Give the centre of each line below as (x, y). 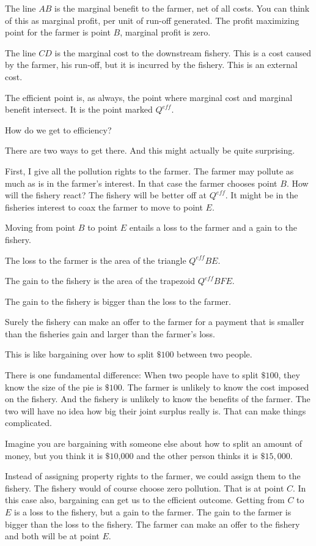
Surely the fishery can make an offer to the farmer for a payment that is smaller (155, 322)
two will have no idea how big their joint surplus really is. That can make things (156, 410)
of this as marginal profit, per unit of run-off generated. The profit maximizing (152, 20)
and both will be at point (52, 536)
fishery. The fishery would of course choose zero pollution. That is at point (145, 488)
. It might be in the (262, 195)
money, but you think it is (54, 455)
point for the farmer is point (58, 32)
